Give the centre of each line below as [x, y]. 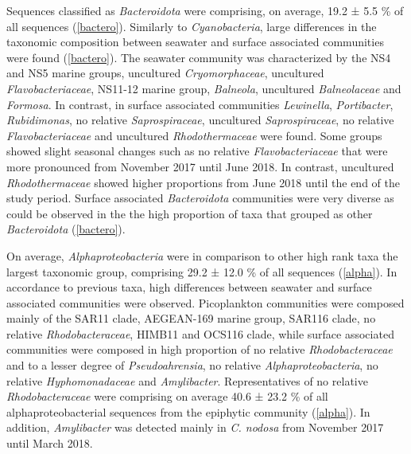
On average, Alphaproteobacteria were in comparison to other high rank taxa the [202, 255]
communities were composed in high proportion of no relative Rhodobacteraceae [200, 349]
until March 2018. [50, 443]
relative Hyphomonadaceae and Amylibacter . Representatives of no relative [187, 380]
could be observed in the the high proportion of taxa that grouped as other [190, 213]
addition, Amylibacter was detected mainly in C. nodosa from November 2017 [195, 427]
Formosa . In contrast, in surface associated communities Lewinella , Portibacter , [200, 104]
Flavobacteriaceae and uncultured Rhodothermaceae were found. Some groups [194, 135]
